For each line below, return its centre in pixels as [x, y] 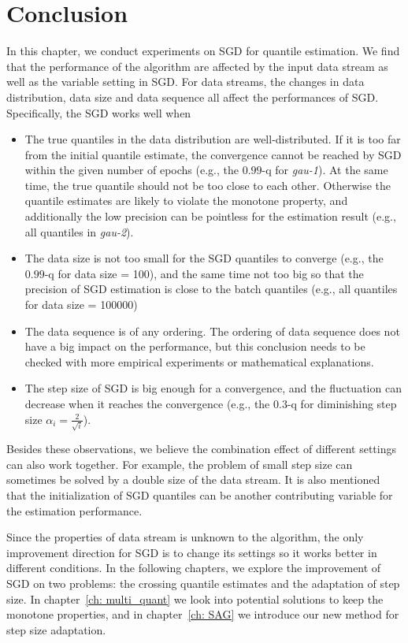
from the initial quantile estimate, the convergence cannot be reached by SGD [213, 154]
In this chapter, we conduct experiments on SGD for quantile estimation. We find [203, 51]
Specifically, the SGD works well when [99, 112]
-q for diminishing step [342, 403]
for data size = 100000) [81, 305]
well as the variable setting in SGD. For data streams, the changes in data [185, 82]
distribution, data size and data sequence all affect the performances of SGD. [193, 97]
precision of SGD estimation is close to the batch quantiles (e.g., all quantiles [211, 289]
